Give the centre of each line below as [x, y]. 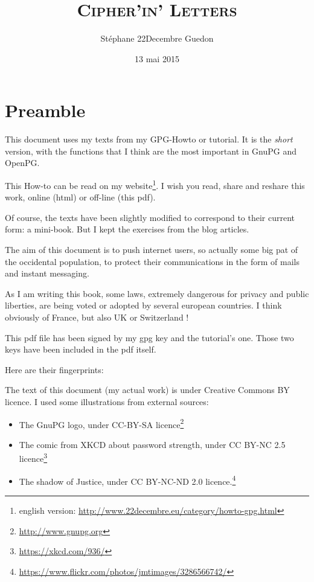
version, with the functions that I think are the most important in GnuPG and [151, 151]
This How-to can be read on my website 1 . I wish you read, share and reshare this [155, 184]
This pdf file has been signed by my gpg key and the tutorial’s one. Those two [149, 337]
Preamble [45, 110]
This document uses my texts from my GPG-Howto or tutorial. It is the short [149, 139]
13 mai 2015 [157, 58]
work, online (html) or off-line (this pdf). [80, 197]
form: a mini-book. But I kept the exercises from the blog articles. [127, 229]
